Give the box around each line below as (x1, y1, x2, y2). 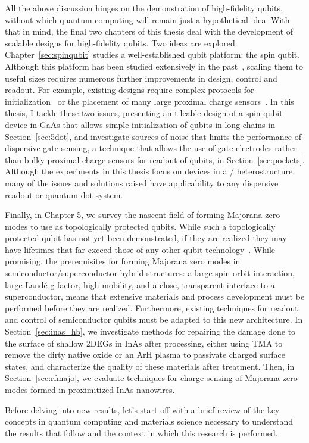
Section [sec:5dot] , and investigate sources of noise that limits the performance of (5, 130, 301, 142)
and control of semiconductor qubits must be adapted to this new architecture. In (5, 313, 303, 326)
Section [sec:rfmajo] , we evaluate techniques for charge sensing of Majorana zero (5, 372, 298, 384)
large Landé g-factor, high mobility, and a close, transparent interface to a (5, 278, 275, 291)
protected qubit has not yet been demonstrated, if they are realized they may (5, 232, 287, 244)
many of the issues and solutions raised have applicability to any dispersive (5, 176, 279, 189)
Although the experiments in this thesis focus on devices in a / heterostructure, (5, 165, 295, 177)
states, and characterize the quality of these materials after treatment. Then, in (5, 360, 295, 372)
